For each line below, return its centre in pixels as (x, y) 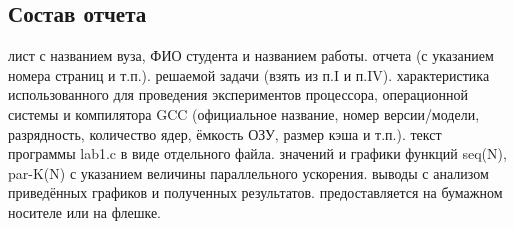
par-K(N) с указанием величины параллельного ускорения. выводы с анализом (248, 172)
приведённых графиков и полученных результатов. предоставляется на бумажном (255, 192)
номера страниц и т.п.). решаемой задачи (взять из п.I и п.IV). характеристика (249, 74)
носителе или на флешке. (85, 211)
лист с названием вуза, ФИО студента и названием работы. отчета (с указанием (251, 55)
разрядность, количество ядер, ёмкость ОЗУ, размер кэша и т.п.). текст (225, 133)
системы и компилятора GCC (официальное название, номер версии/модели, (244, 113)
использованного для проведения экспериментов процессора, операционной (238, 94)
